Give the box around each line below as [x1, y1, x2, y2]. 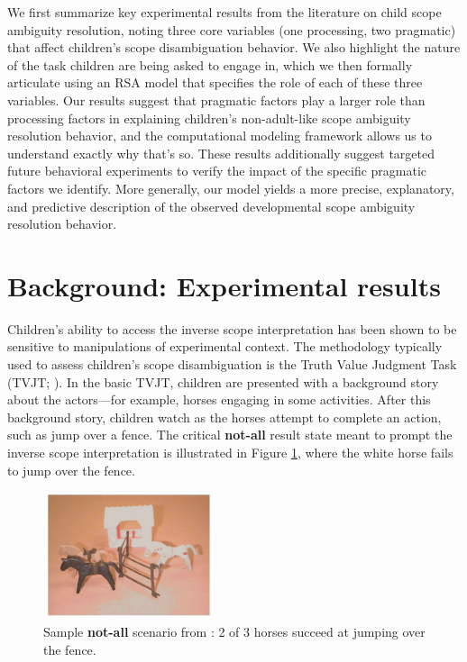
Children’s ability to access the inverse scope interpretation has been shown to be [7, 319, 457, 338]
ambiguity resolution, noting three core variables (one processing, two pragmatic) [7, 20, 456, 39]
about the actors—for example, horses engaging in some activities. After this [7, 390, 431, 409]
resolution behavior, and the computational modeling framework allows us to [7, 126, 432, 145]
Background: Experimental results [7, 267, 441, 304]
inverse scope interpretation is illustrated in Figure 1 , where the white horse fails [7, 443, 453, 461]
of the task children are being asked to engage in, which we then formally [7, 55, 413, 74]
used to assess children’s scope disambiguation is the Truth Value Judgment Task [7, 355, 457, 374]
